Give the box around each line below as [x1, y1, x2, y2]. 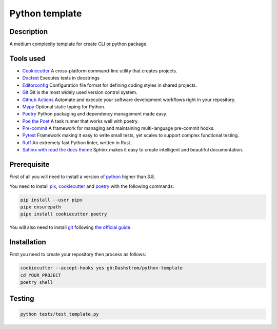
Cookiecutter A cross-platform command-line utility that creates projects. [22, 67, 177, 74]
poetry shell [20, 279, 53, 285]
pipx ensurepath [20, 204, 62, 210]
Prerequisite [9, 160, 50, 169]
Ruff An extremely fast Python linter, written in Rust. [22, 139, 132, 146]
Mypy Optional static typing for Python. [22, 103, 106, 110]
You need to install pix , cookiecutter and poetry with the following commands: [9, 183, 174, 189]
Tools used [9, 54, 46, 63]
